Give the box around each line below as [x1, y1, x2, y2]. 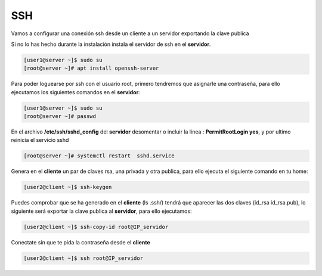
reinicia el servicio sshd [11, 137, 69, 144]
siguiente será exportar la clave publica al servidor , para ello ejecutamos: [11, 207, 192, 215]
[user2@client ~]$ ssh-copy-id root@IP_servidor [23, 224, 169, 230]
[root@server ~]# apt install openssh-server [23, 65, 159, 72]
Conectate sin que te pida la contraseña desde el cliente [11, 238, 150, 246]
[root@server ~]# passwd [23, 113, 97, 120]
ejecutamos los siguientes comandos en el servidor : [11, 88, 140, 95]
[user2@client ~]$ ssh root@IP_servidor [23, 255, 143, 262]
